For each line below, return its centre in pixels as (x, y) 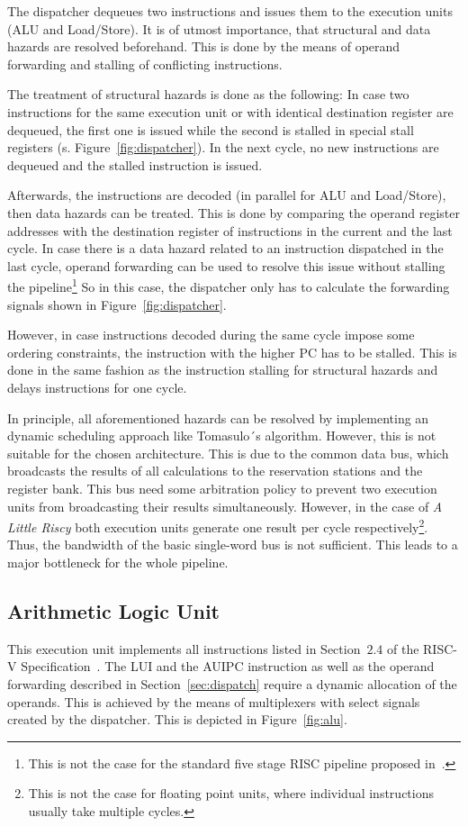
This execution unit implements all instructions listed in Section (184, 648)
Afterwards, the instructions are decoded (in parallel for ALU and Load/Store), (227, 195)
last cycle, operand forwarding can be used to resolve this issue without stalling (226, 265)
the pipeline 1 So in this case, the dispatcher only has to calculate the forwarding (229, 285)
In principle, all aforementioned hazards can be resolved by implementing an (218, 418)
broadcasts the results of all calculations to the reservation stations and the (215, 471)
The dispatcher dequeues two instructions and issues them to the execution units (230, 11)
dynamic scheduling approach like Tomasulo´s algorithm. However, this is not (222, 436)
